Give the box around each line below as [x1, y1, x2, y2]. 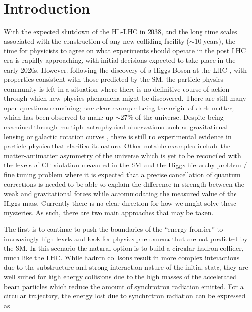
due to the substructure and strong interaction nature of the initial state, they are [4, 262, 248, 272]
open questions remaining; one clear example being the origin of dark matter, [4, 102, 234, 112]
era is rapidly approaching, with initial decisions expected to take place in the [4, 55, 235, 65]
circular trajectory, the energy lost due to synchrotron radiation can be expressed [4, 291, 246, 301]
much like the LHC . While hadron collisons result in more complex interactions [4, 252, 240, 262]
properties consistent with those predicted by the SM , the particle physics [4, 74, 224, 84]
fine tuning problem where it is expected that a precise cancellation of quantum [4, 169, 241, 180]
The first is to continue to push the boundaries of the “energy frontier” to [4, 224, 223, 234]
